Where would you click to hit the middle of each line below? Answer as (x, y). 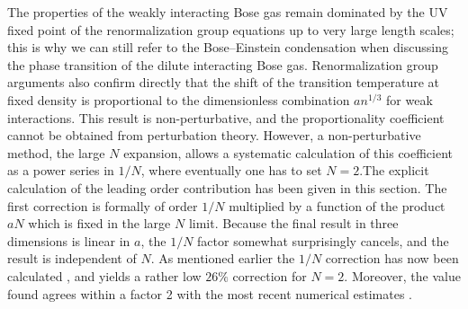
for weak (409, 99)
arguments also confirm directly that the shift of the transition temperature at (224, 82)
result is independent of (72, 258)
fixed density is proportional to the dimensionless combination (179, 99)
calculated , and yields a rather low (104, 275)
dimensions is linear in (69, 240)
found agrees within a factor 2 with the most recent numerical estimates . (210, 293)
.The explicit (394, 170)
